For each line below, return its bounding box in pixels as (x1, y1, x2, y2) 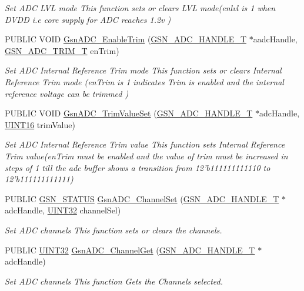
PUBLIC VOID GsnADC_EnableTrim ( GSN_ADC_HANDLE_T (5, 33, 247, 45)
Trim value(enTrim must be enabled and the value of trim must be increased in (5, 149, 288, 162)
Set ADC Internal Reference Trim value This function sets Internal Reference (5, 138, 285, 150)
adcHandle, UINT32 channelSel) (5, 204, 121, 216)
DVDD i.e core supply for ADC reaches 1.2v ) (5, 13, 171, 25)
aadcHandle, (253, 33, 298, 45)
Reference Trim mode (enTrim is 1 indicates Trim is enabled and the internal (5, 75, 284, 88)
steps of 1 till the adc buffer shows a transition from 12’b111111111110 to (5, 161, 270, 173)
